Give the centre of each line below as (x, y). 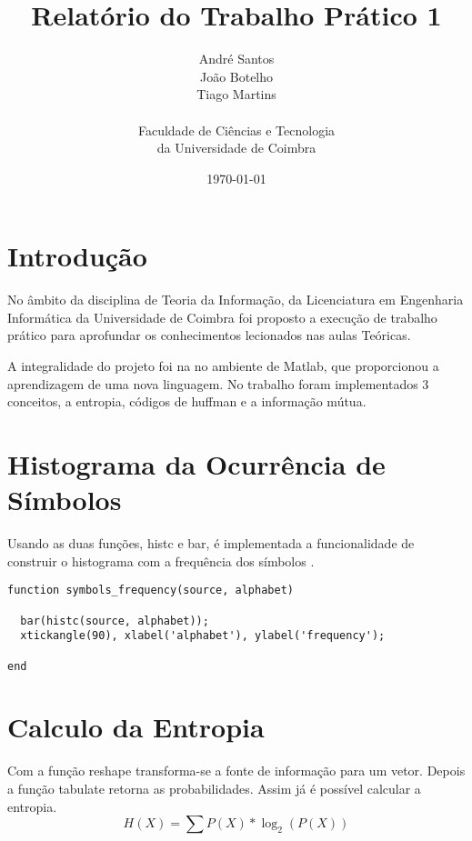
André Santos (236, 59)
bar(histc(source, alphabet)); (115, 621)
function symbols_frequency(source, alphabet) (151, 591)
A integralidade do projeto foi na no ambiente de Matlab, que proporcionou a (223, 365)
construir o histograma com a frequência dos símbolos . (161, 561)
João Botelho (236, 76)
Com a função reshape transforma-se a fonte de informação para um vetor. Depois (236, 771)
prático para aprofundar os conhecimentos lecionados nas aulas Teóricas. (209, 335)
